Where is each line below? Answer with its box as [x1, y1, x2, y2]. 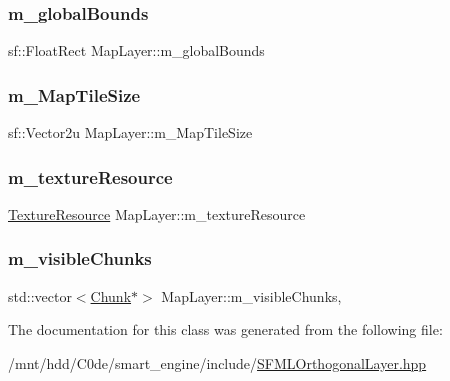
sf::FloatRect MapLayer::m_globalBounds [8, 40, 265, 61]
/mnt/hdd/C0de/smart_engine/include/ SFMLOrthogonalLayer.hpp [8, 352, 427, 373]
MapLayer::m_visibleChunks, [161, 285, 342, 306]
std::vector [8, 285, 72, 306]
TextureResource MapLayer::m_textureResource [8, 203, 306, 224]
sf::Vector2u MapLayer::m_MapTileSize [8, 122, 253, 143]
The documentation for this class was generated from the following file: [8, 319, 443, 340]
